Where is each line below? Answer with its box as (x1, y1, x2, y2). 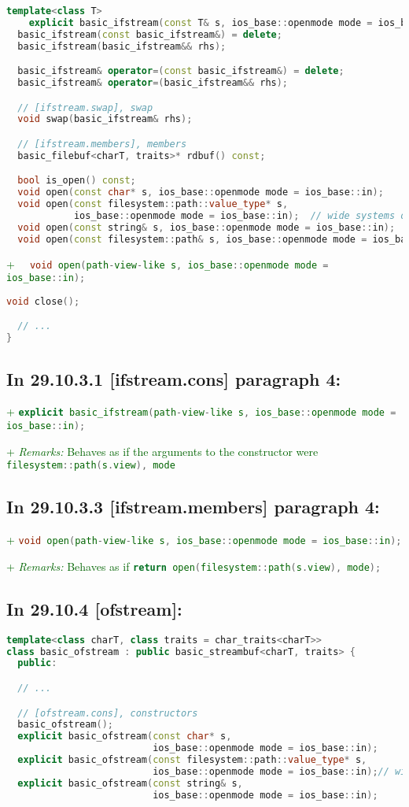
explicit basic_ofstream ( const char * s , (17, 731, 232, 742)
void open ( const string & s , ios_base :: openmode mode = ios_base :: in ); (17, 221, 396, 233)
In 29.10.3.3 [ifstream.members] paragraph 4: (6, 494, 380, 519)
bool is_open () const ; (17, 175, 136, 187)
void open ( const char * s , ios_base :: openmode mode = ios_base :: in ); (17, 187, 384, 198)
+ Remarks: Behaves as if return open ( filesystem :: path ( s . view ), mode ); (6, 557, 381, 574)
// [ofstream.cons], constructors (17, 707, 198, 719)
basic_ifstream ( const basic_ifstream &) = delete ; (17, 28, 282, 40)
